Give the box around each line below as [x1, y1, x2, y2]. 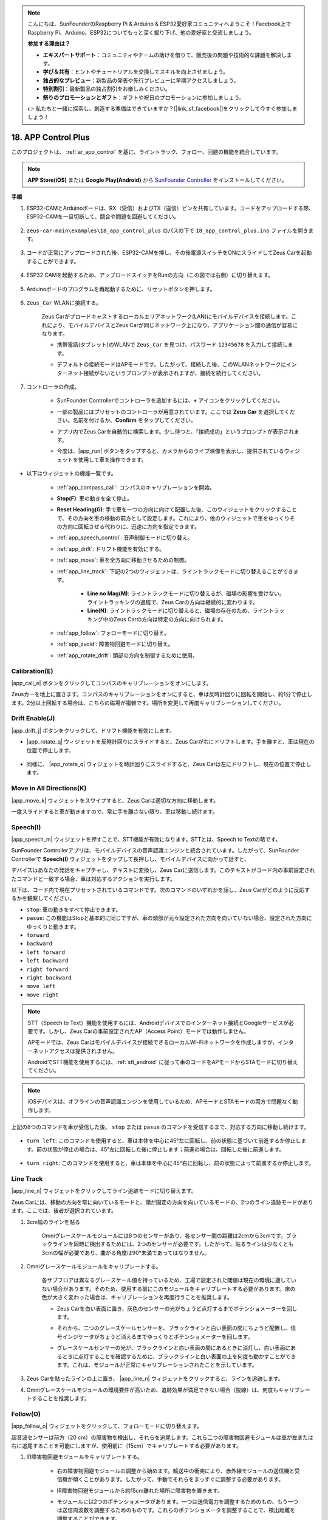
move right [26, 991, 59, 998]
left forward [26, 948, 66, 956]
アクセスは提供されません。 [49, 1047, 118, 1054]
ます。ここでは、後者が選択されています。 [11, 1207, 117, 1214]
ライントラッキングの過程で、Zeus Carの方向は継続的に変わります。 [87, 598, 258, 606]
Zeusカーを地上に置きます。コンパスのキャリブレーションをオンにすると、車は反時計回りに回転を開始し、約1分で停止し [11, 691, 313, 698]
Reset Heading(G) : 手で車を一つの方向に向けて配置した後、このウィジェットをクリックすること [56, 506, 298, 513]
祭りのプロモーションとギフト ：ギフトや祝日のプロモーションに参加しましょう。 [43, 94, 245, 101]
